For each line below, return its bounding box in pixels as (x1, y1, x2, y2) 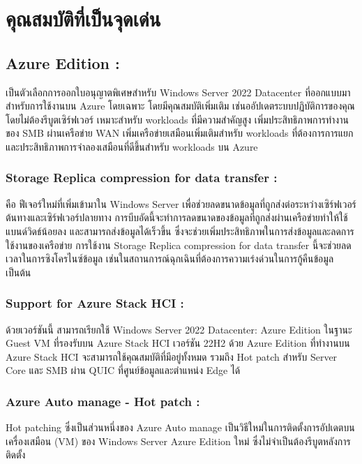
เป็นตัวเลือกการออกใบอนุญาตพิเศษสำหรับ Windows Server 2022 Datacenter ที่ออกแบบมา (6, 84, 351, 99)
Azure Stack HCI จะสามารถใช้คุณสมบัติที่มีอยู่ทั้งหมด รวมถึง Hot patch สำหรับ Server (6, 349, 338, 364)
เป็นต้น (6, 264, 31, 279)
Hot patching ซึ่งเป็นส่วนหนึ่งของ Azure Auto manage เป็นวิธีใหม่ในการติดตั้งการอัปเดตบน (6, 420, 355, 435)
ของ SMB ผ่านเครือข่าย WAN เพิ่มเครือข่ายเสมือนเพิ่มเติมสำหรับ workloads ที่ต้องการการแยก (6, 126, 354, 140)
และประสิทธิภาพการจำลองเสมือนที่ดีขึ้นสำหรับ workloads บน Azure (6, 139, 258, 154)
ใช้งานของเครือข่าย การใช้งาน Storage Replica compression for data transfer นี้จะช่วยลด (6, 237, 352, 252)
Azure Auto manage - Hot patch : (6, 392, 200, 410)
